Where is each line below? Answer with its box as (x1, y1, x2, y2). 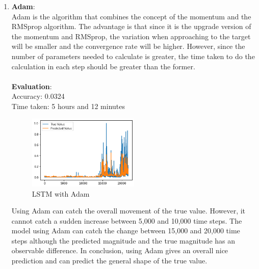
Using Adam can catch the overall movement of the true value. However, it (11, 205, 246, 216)
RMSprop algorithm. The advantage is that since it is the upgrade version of (11, 21, 251, 32)
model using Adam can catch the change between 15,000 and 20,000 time (11, 225, 240, 236)
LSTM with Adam (32, 188, 90, 199)
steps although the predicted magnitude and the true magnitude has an (11, 235, 236, 246)
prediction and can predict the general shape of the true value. (11, 255, 208, 266)
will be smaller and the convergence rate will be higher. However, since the (11, 41, 245, 51)
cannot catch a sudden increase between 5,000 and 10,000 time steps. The (11, 215, 242, 226)
